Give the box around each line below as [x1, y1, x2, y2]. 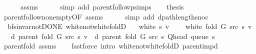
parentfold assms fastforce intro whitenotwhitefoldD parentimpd [3, 40, 218, 51]
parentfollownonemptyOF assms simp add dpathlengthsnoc [3, 11, 208, 21]
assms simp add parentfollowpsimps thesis [20, 1, 184, 11]
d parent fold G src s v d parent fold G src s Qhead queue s [10, 30, 215, 41]
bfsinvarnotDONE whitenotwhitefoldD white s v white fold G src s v [7, 21, 252, 31]
